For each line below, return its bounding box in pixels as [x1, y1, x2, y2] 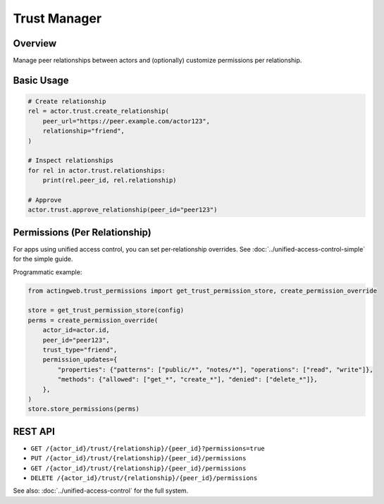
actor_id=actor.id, [42, 326, 111, 334]
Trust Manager [13, 11, 102, 26]
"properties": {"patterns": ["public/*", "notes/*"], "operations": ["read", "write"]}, [57, 365, 373, 374]
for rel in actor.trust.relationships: [27, 166, 166, 174]
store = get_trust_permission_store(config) [27, 307, 185, 314]
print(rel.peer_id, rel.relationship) [42, 176, 177, 185]
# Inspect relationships [27, 156, 114, 165]
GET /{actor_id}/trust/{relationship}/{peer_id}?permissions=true [30, 444, 266, 453]
